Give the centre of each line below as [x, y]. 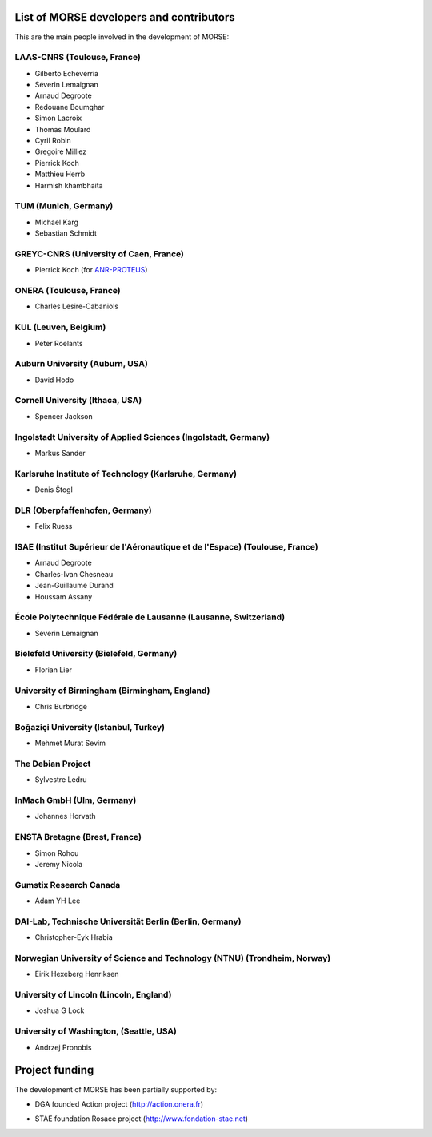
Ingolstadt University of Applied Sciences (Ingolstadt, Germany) [142, 437]
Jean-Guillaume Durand [74, 586]
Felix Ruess [54, 526]
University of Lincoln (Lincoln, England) [93, 995]
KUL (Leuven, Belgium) [60, 327]
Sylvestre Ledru [61, 780]
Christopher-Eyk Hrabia [74, 937]
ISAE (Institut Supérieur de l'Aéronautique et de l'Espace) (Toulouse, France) [167, 546]
